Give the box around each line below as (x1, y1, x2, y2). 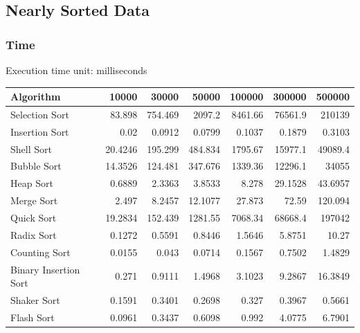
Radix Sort (10, 227, 57, 242)
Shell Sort (10, 141, 52, 156)
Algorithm (10, 89, 61, 104)
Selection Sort (10, 107, 69, 121)
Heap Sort (10, 176, 53, 190)
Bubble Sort (10, 159, 62, 173)
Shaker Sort (10, 292, 60, 307)
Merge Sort (10, 193, 58, 208)
